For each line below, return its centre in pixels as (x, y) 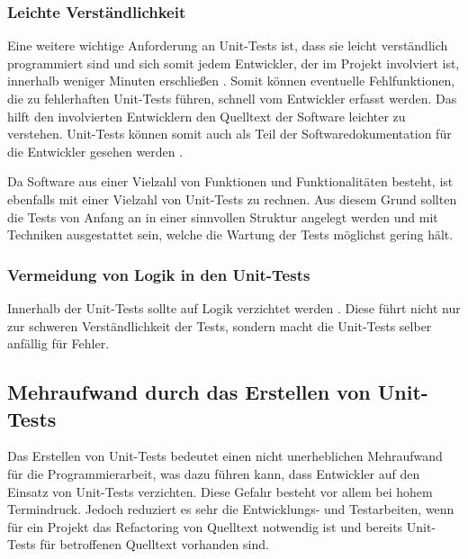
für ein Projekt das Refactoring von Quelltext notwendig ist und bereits (205, 526)
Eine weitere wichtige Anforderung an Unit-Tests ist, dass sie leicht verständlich (228, 45)
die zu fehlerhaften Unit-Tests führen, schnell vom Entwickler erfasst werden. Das (232, 98)
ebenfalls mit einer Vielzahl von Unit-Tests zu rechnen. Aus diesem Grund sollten (232, 198)
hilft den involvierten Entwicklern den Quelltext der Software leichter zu (207, 116)
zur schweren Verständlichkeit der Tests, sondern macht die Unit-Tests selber (220, 325)
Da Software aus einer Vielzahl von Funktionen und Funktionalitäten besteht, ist (230, 181)
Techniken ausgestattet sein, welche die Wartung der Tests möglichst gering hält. (230, 234)
